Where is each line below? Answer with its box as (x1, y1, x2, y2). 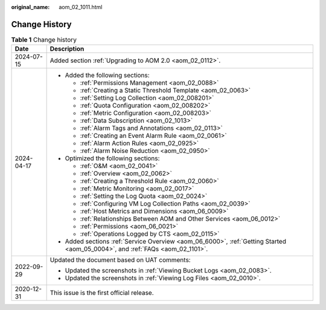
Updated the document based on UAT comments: (50, 256, 191, 264)
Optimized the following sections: (65, 154, 160, 163)
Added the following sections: (65, 71, 150, 80)
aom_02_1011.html (59, 4, 103, 10)
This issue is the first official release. (50, 289, 154, 297)
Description (50, 45, 85, 53)
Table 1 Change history (11, 36, 77, 44)
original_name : (11, 4, 50, 10)
